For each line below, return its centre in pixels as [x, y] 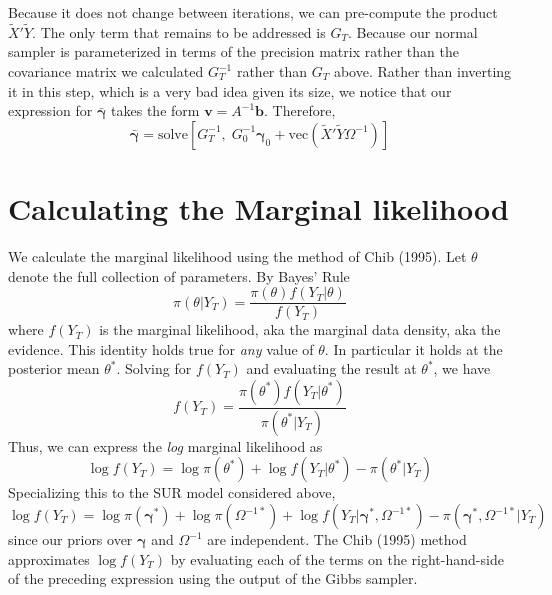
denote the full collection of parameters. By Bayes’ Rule [179, 275]
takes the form [155, 110]
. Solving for [154, 368]
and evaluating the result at [331, 368]
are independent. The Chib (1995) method [337, 539]
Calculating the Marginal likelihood [258, 207]
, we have [462, 368]
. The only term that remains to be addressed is [179, 31]
